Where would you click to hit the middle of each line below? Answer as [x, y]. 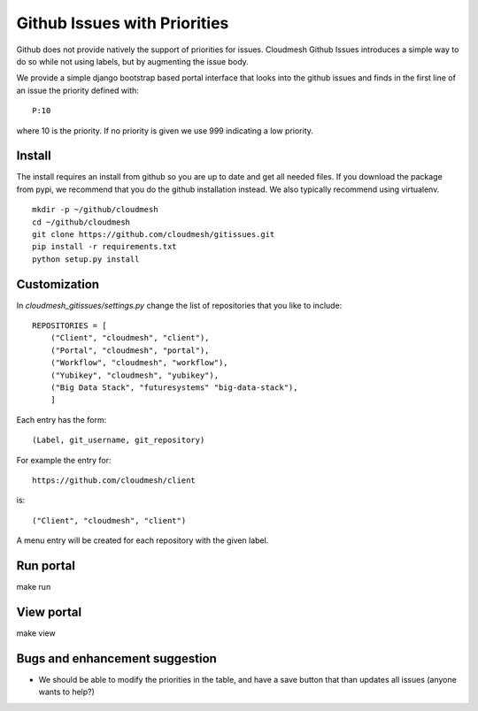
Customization [58, 284]
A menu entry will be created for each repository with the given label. [143, 540]
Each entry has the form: [62, 419]
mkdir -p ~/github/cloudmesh [95, 210]
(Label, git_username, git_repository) [119, 440]
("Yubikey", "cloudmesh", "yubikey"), [135, 375]
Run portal [46, 566]
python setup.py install [86, 259]
